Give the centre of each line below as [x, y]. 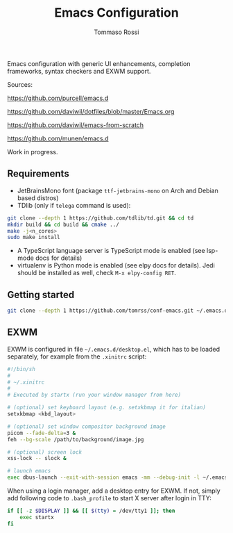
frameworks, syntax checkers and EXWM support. [79, 71]
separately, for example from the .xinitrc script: [77, 356]
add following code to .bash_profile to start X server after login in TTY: [109, 498]
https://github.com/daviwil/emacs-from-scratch [76, 125]
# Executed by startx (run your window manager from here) [94, 395]
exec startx [37, 517]
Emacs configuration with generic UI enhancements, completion [99, 63]
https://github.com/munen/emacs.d [58, 138]
